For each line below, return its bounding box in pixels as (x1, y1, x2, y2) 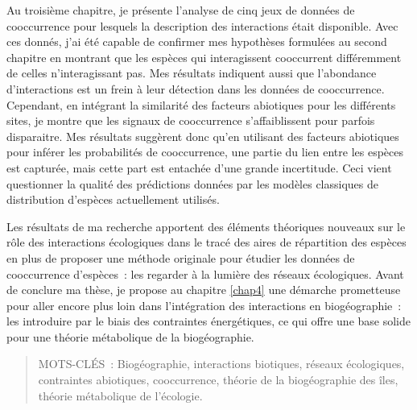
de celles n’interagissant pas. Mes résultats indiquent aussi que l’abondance (6, 64, 377, 81)
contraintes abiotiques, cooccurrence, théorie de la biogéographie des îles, (38, 371, 398, 388)
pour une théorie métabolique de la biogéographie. (6, 328, 254, 345)
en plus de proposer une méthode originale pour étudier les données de (6, 249, 355, 266)
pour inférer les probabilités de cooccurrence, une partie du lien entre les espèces (6, 143, 404, 160)
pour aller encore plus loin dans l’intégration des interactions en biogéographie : (6, 296, 402, 313)
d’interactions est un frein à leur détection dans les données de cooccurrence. (6, 80, 385, 97)
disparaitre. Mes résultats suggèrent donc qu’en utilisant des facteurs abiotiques (6, 127, 399, 144)
